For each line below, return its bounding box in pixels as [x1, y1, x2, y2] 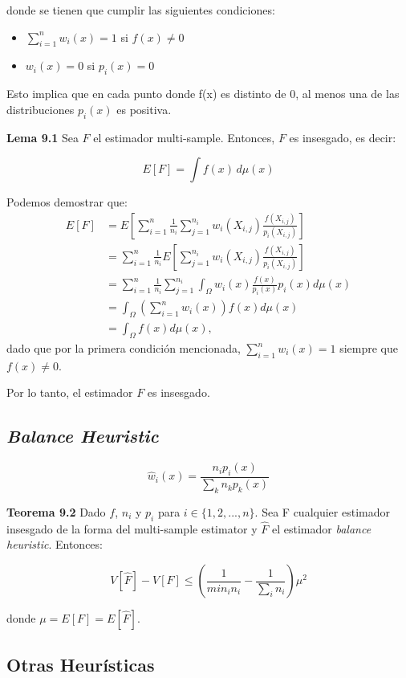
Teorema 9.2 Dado [6, 503, 106, 520]
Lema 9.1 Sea [6, 129, 79, 145]
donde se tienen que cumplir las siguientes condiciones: [6, 2, 275, 18]
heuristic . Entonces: [6, 536, 103, 553]
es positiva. [116, 100, 172, 117]
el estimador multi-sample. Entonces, [93, 129, 275, 145]
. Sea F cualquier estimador [254, 503, 390, 520]
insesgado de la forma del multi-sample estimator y [6, 520, 258, 537]
